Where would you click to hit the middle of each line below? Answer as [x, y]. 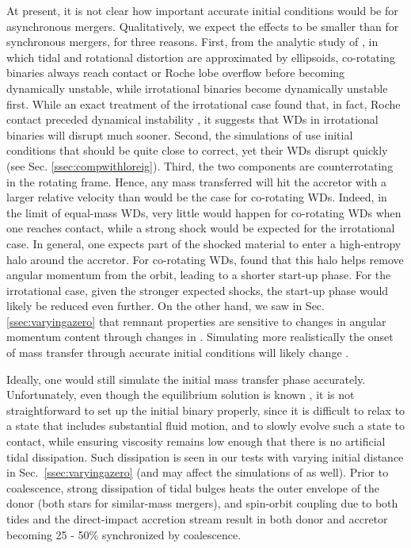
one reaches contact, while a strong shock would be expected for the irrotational [201, 228]
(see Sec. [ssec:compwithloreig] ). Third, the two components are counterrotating [200, 165]
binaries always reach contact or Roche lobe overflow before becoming [176, 73]
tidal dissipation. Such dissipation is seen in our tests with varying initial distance [205, 456]
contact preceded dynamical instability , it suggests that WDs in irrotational [192, 119]
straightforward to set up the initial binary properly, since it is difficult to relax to [206, 410]
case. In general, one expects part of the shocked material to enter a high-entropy [204, 243]
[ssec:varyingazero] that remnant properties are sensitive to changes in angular [196, 321]
